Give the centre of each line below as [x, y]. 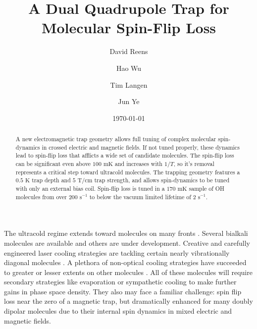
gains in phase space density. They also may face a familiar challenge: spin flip [123, 291]
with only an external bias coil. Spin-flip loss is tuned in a [90, 189]
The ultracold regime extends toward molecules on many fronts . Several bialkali [126, 233]
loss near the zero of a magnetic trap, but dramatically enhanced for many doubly [128, 301]
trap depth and [51, 180]
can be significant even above [53, 164]
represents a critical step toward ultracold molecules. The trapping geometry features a [128, 172]
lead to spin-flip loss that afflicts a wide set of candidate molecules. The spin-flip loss [125, 155]
